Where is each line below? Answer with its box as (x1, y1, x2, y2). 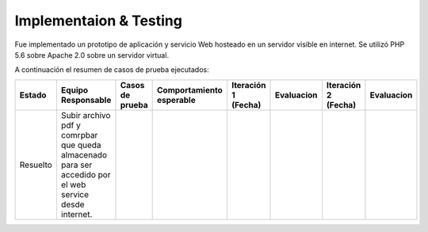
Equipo (60, 84, 89, 95)
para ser (60, 159, 93, 170)
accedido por (60, 169, 111, 180)
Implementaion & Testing (14, 12, 182, 29)
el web (60, 179, 86, 190)
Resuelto (19, 159, 53, 170)
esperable (157, 94, 196, 105)
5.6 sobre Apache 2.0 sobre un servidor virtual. (14, 50, 170, 59)
